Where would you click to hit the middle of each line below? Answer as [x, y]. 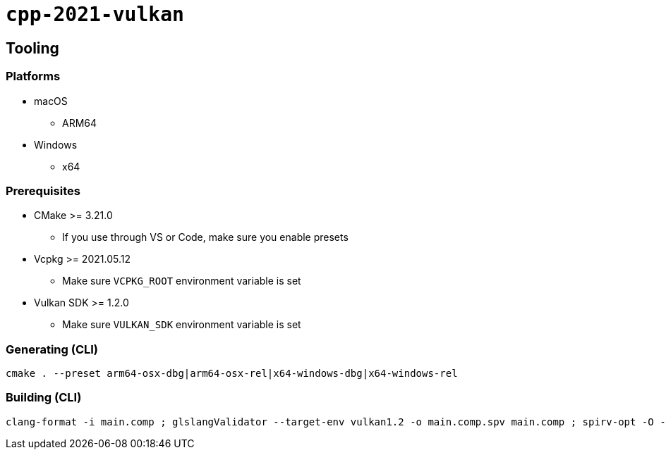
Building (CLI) [44, 398]
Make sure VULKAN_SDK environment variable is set [182, 325]
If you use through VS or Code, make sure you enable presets [205, 237]
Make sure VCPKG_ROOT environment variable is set [182, 281]
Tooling [32, 48]
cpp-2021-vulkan [95, 14]
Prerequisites [43, 191]
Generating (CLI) [52, 349]
